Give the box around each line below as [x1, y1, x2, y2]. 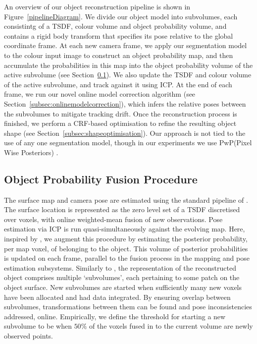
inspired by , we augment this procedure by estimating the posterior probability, [4, 233, 248, 244]
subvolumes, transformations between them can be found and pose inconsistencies [4, 301, 252, 312]
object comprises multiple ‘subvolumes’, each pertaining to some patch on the [4, 272, 240, 283]
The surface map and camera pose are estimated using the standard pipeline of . [4, 194, 248, 205]
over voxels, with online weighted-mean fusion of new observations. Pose [4, 214, 223, 224]
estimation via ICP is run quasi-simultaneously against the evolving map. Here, [4, 224, 245, 234]
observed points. [4, 331, 53, 341]
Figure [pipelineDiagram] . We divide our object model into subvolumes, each [4, 11, 238, 21]
